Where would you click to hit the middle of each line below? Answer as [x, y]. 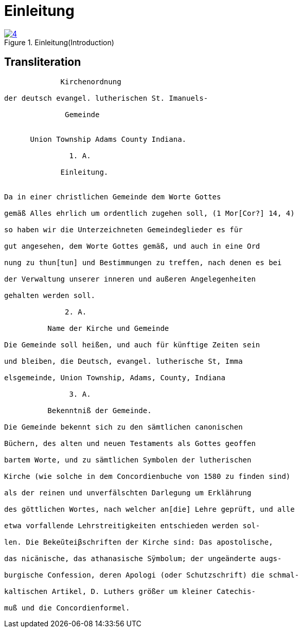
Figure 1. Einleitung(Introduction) [59, 42]
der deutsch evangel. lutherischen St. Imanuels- [106, 98]
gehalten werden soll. [50, 295]
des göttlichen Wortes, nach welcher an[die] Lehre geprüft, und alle [149, 509]
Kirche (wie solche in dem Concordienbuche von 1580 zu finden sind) [147, 476]
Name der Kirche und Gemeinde [108, 328]
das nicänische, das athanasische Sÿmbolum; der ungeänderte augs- [143, 558]
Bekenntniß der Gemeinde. [100, 410]
